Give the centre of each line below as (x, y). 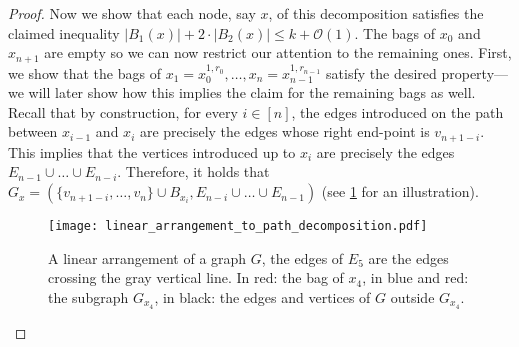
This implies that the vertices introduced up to (152, 151)
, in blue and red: (415, 277)
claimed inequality (64, 32)
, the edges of (302, 257)
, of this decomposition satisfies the (376, 13)
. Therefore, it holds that (193, 171)
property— (475, 72)
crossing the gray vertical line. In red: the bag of (196, 277)
